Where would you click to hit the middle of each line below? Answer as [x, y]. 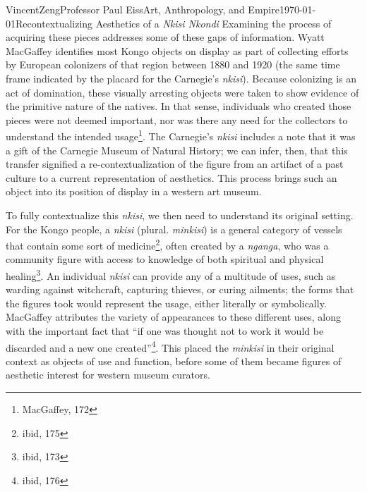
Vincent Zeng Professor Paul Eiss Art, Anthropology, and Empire [143, 9]
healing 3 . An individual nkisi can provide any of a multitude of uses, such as [171, 275]
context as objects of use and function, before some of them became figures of [174, 361]
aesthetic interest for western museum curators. [108, 375]
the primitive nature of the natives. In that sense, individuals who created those [179, 106]
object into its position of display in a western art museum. [134, 191]
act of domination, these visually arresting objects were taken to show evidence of [182, 92]
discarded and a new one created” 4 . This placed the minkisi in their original [170, 346]
